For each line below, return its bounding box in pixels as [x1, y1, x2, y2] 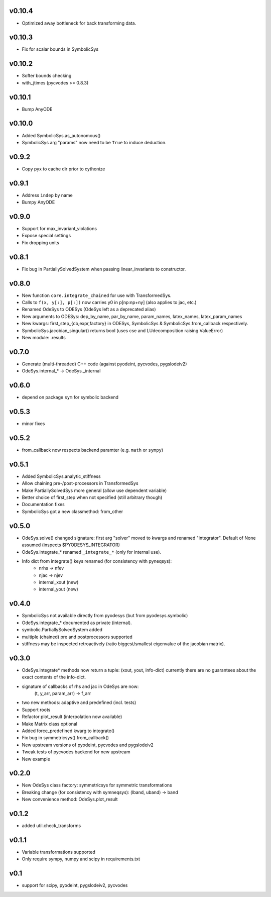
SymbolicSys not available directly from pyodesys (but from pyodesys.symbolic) [22, 613, 188, 619]
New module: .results [22, 334, 66, 340]
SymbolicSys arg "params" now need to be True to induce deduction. [22, 139, 167, 145]
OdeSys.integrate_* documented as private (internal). [22, 620, 132, 626]
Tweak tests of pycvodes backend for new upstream [22, 749, 130, 755]
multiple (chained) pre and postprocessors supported [22, 634, 132, 640]
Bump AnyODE [22, 106, 53, 112]
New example [22, 756, 50, 762]
